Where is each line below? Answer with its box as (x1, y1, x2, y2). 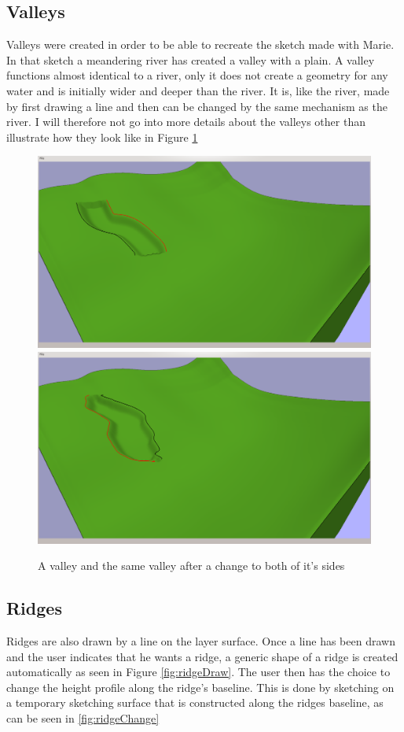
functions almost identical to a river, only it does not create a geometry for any (6, 67, 388, 83)
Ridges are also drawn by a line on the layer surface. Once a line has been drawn (6, 633, 395, 649)
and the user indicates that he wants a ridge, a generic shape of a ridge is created (6, 648, 398, 664)
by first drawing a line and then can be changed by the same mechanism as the (6, 98, 387, 114)
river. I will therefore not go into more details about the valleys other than (6, 113, 365, 130)
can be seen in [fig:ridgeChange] (6, 710, 160, 726)
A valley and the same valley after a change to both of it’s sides (38, 557, 345, 574)
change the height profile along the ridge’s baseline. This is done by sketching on (6, 678, 395, 695)
